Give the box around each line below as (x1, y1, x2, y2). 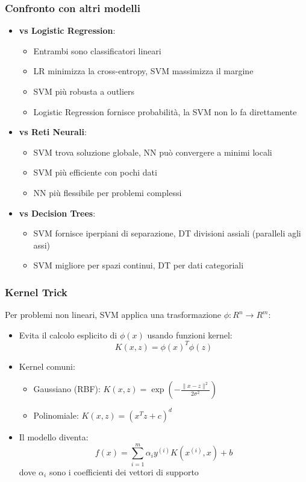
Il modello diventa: (19, 430, 89, 443)
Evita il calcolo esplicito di (19, 328, 117, 341)
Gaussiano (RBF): (33, 382, 101, 395)
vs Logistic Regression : (19, 24, 116, 37)
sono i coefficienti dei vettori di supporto (49, 465, 199, 478)
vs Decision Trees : (19, 206, 96, 219)
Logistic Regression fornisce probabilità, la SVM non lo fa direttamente (33, 105, 297, 118)
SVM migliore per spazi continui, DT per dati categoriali (33, 259, 244, 271)
